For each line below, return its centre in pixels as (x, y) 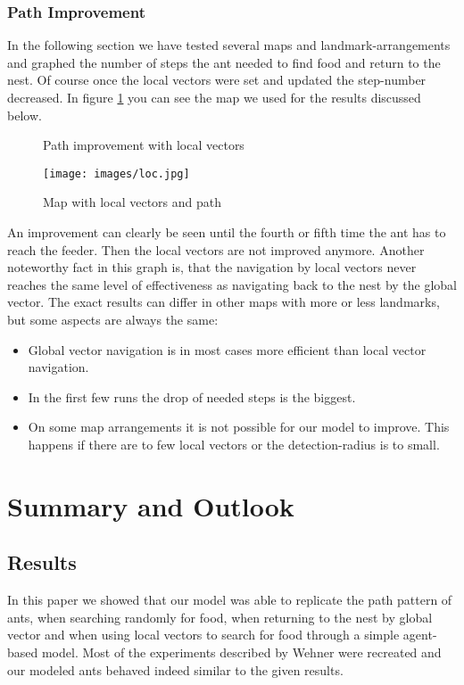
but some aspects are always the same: (113, 319)
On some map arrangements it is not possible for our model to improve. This (239, 427)
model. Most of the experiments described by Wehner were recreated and (241, 652)
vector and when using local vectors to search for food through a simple (203, 635)
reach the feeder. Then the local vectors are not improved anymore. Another (216, 249)
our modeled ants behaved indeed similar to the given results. (175, 669)
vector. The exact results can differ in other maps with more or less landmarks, (224, 302)
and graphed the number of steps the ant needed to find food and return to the (224, 62)
